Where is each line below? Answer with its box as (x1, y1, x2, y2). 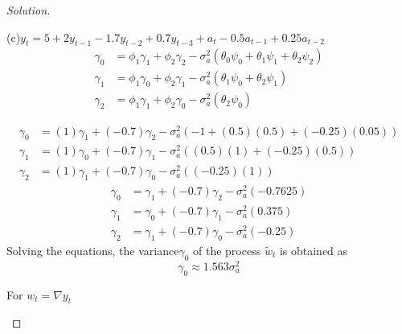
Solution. (6, 2, 51, 18)
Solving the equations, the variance (6, 241, 179, 258)
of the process (193, 241, 261, 258)
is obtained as (279, 241, 348, 258)
